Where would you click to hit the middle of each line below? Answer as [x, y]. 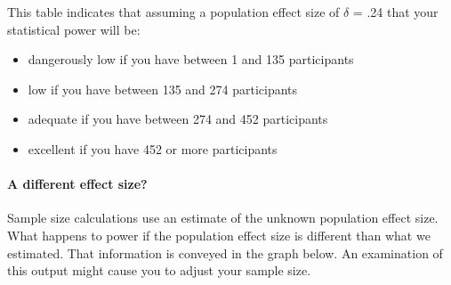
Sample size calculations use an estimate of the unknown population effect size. [223, 218]
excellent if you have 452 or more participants [153, 148]
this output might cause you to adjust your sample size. [159, 270]
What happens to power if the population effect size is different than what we [219, 235]
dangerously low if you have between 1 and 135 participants [191, 59]
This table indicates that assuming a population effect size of [173, 12]
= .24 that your [395, 12]
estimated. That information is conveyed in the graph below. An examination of [225, 252]
